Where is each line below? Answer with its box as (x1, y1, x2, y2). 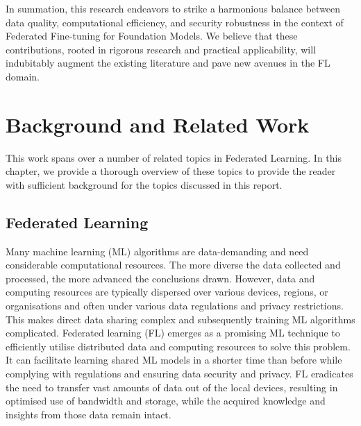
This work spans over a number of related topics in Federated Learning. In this (6, 150, 342, 164)
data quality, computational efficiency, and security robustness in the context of (6, 15, 344, 29)
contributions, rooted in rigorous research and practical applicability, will (6, 42, 317, 56)
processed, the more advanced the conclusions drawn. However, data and (6, 271, 315, 285)
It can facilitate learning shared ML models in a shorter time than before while (6, 352, 342, 367)
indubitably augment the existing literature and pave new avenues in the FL (6, 56, 330, 70)
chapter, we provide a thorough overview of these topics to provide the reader (6, 164, 336, 178)
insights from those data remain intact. (6, 407, 171, 421)
